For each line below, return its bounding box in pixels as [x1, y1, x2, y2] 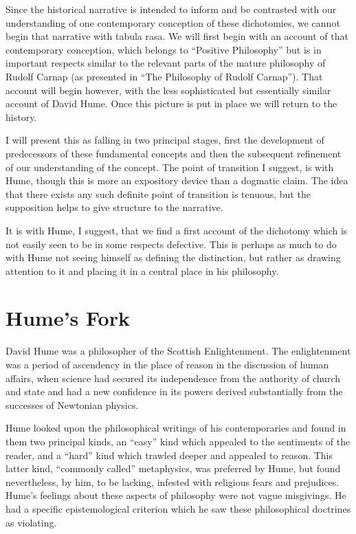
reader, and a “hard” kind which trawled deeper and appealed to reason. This [5, 447, 333, 462]
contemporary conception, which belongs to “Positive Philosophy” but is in [5, 42, 322, 56]
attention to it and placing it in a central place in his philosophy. [5, 263, 279, 278]
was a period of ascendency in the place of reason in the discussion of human [5, 357, 329, 371]
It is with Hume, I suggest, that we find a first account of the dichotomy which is [5, 223, 348, 237]
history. [5, 109, 37, 124]
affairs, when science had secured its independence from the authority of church [5, 370, 340, 385]
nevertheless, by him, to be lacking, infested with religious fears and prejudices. [5, 474, 340, 489]
